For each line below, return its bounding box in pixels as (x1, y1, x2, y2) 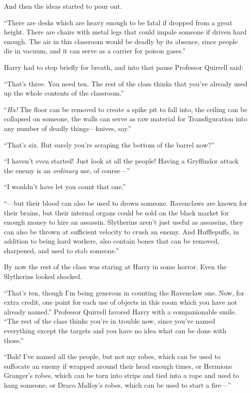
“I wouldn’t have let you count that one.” (4, 181, 126, 192)
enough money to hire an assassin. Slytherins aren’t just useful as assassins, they (4, 217, 243, 227)
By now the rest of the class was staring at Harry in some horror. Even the (4, 262, 227, 272)
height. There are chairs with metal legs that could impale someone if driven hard (4, 27, 247, 37)
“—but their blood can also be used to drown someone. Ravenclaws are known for (4, 197, 248, 208)
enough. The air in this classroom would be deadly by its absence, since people (4, 36, 238, 46)
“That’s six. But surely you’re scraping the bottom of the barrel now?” (4, 139, 215, 149)
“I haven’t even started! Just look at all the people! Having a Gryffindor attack (4, 156, 239, 166)
